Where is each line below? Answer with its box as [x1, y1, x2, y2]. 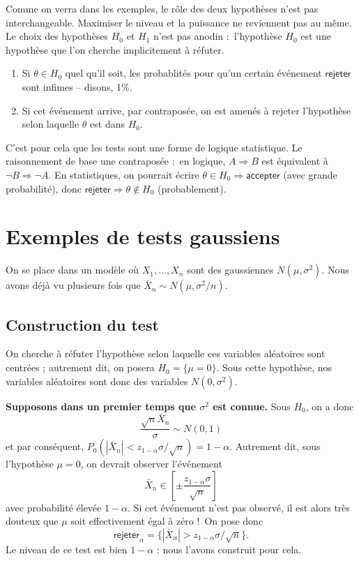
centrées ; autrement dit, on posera [6, 360, 155, 375]
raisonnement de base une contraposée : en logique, [6, 154, 226, 168]
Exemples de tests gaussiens [6, 222, 280, 250]
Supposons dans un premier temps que [6, 398, 196, 413]
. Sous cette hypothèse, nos [216, 360, 333, 375]
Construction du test [6, 313, 159, 335]
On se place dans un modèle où [6, 262, 139, 277]
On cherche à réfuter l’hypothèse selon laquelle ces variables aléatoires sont [6, 346, 326, 361]
